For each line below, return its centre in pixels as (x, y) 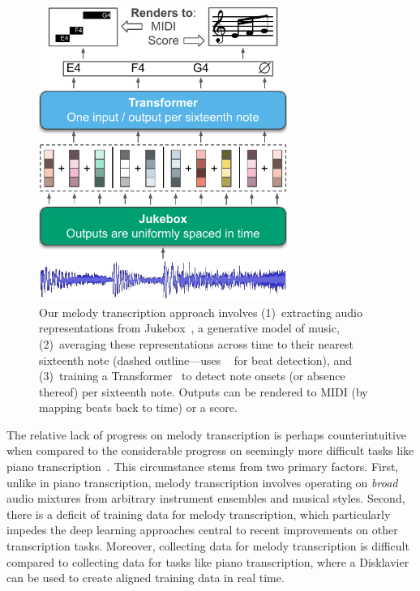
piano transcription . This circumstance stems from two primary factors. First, (203, 467)
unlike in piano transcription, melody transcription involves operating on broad (202, 482)
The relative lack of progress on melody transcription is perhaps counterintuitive (207, 434)
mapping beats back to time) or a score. (138, 407)
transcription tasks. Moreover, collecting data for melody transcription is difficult (208, 546)
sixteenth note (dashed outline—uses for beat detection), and (196, 360)
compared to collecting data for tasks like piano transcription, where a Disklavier (208, 561)
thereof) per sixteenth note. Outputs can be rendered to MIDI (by (204, 391)
